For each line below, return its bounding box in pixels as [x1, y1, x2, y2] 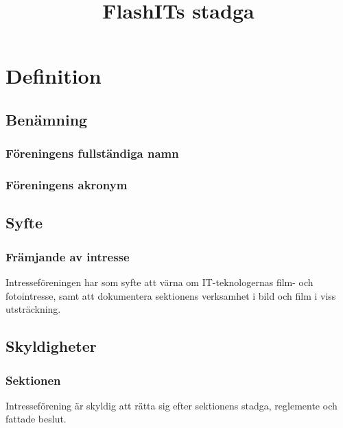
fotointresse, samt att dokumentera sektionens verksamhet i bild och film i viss [5, 288, 336, 302]
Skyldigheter [5, 335, 97, 357]
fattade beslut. [5, 412, 67, 426]
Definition [5, 62, 102, 90]
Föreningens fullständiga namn [5, 145, 179, 162]
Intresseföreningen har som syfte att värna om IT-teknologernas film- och [5, 275, 314, 289]
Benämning [5, 108, 88, 130]
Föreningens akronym [5, 176, 128, 193]
